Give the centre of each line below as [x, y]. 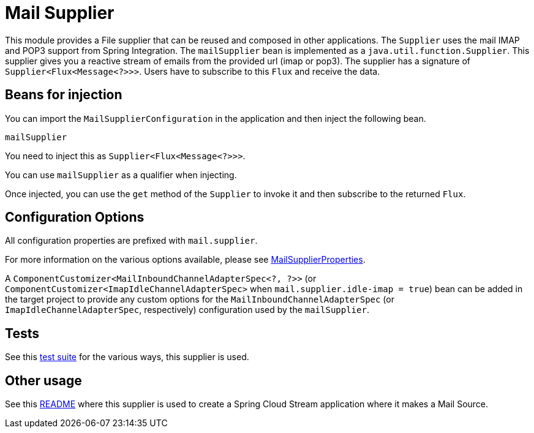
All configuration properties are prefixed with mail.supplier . [131, 241]
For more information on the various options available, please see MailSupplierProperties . [185, 260]
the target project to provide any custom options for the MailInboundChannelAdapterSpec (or [200, 299]
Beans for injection [64, 95]
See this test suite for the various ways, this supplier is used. [127, 357]
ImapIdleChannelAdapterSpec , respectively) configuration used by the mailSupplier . [187, 310]
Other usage [43, 380]
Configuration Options [75, 217]
